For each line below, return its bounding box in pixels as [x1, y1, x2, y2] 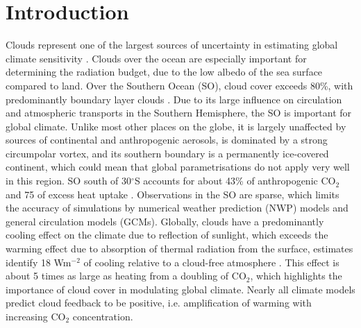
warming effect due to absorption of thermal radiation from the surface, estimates [6, 241, 353, 256]
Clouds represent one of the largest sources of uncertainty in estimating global [6, 37, 338, 52]
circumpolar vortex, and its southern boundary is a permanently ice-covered [6, 146, 329, 160]
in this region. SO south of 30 [6, 173, 132, 188]
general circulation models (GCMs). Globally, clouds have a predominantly [6, 214, 324, 228]
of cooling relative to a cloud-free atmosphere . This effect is [83, 254, 339, 269]
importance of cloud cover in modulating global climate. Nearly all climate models [6, 282, 355, 296]
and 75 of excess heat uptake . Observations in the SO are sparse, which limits [6, 187, 339, 201]
